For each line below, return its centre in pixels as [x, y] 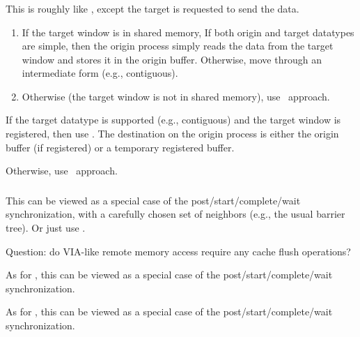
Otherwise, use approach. [62, 171]
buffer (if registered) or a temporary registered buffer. [120, 147]
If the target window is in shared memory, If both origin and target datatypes [188, 32]
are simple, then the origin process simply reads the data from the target [178, 46]
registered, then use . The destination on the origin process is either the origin [172, 134]
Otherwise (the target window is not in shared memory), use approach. [176, 96]
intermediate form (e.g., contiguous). [100, 73]
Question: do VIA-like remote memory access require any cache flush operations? [178, 251]
